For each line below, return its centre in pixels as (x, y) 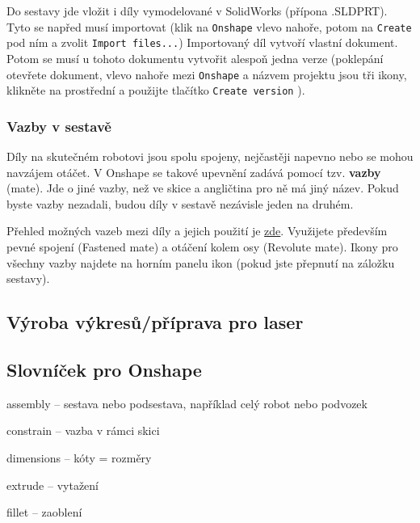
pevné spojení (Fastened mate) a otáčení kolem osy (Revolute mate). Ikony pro (202, 247)
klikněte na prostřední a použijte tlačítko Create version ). (156, 90)
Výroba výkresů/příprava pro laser (155, 322)
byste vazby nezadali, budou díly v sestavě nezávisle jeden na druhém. (180, 203)
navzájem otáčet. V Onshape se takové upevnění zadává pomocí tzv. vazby (194, 172)
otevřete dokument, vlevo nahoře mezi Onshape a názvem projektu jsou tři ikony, (207, 74)
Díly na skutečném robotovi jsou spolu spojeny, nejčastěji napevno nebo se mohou (210, 156)
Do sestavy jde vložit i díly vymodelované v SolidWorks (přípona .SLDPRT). (197, 11)
